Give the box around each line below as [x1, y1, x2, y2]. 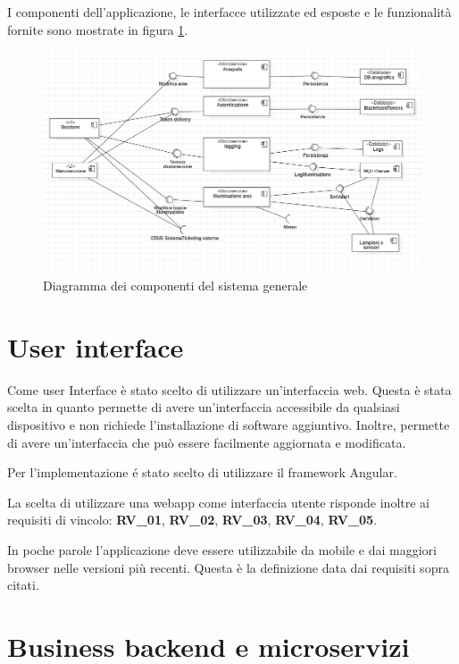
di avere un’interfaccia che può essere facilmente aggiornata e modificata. [7, 433, 406, 451]
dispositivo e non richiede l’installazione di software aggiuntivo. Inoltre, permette [7, 416, 450, 434]
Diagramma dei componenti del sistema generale [43, 276, 308, 295]
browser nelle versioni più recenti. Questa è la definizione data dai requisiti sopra [7, 558, 449, 576]
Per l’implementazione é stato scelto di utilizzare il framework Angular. [7, 463, 397, 482]
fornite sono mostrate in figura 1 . [7, 20, 188, 38]
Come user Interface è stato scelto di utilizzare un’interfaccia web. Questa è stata [7, 380, 452, 399]
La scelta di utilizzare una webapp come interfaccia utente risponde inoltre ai [7, 492, 430, 511]
